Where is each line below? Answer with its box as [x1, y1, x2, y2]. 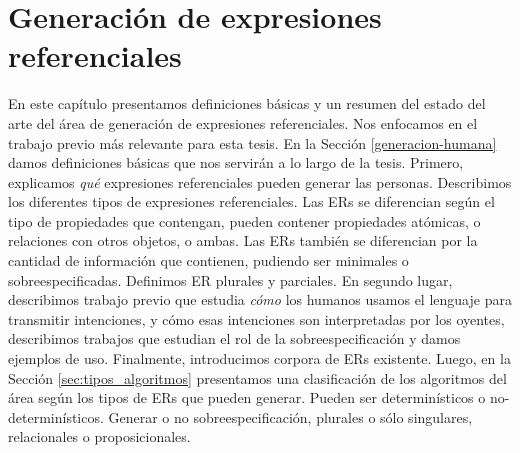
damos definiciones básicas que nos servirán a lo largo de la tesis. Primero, [8, 152, 464, 173]
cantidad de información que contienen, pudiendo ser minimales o [8, 250, 409, 271]
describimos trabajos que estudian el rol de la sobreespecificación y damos [8, 328, 461, 349]
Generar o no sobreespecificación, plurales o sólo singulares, [108, 406, 473, 427]
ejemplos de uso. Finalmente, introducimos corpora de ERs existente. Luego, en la [8, 348, 511, 369]
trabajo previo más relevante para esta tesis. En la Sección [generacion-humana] [8, 132, 497, 153]
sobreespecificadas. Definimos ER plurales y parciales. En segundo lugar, [8, 269, 453, 290]
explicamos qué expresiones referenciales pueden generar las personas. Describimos [8, 171, 512, 192]
